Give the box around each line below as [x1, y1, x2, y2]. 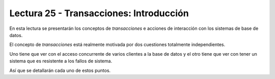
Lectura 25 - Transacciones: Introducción [9, 8, 189, 19]
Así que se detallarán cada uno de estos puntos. [9, 67, 111, 73]
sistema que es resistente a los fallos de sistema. [9, 58, 112, 64]
